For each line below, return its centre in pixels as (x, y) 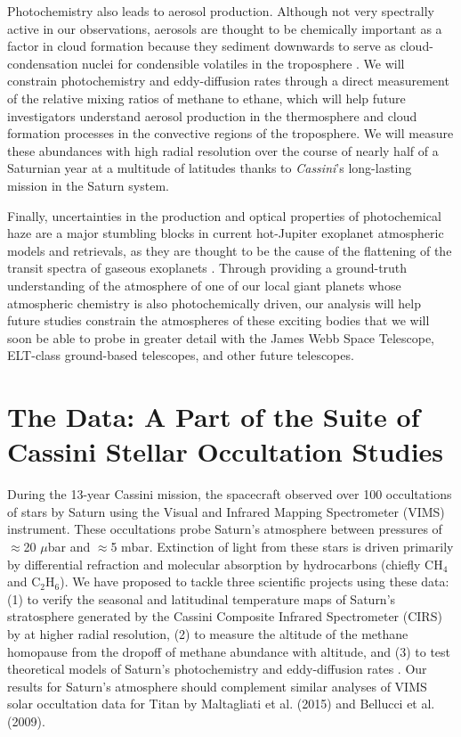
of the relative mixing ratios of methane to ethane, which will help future (206, 98)
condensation (43, 63)
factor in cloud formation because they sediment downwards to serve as (202, 46)
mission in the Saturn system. (88, 185)
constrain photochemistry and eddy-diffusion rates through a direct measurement (228, 81)
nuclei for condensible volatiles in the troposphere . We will (243, 63)
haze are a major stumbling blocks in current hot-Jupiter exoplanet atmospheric (226, 233)
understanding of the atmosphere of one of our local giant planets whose (204, 285)
